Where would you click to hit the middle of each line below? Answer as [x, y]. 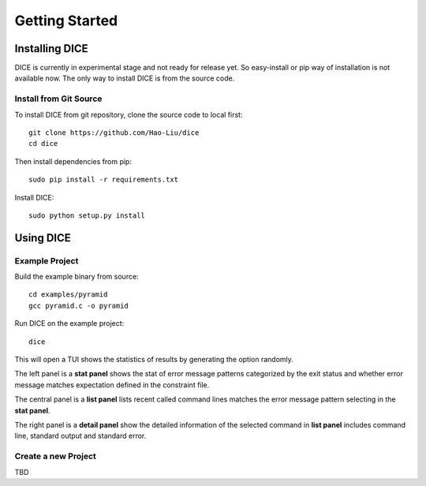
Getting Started [66, 21]
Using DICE [43, 238]
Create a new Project [55, 456]
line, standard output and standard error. [80, 436]
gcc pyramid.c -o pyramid [79, 305]
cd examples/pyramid [68, 295]
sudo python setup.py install [87, 215]
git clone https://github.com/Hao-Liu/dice [114, 133]
